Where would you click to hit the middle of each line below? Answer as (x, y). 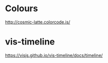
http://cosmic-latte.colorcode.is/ (38, 22)
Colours (22, 9)
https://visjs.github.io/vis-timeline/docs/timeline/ (54, 55)
